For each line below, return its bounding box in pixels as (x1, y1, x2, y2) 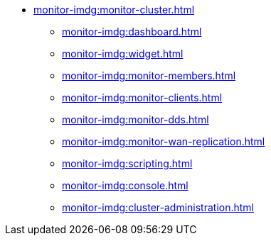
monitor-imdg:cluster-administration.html (62, 201, 255, 213)
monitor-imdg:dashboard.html (62, 26, 202, 38)
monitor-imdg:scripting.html (62, 157, 193, 169)
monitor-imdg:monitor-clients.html (62, 91, 223, 103)
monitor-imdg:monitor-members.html (62, 69, 236, 82)
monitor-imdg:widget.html (62, 47, 184, 60)
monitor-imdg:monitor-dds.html (62, 113, 209, 125)
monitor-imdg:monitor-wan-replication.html (62, 135, 265, 147)
